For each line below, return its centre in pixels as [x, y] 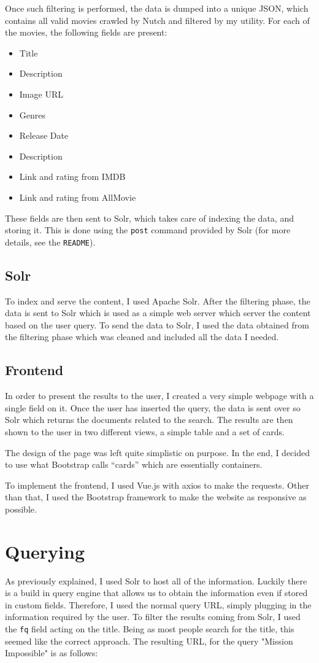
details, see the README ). [50, 242]
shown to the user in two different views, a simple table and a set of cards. [145, 432]
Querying [45, 551]
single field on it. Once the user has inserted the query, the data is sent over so [153, 407]
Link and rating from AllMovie [78, 197]
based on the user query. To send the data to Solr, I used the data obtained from [157, 324]
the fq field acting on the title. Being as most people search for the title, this [150, 629]
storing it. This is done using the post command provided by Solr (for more [148, 230]
